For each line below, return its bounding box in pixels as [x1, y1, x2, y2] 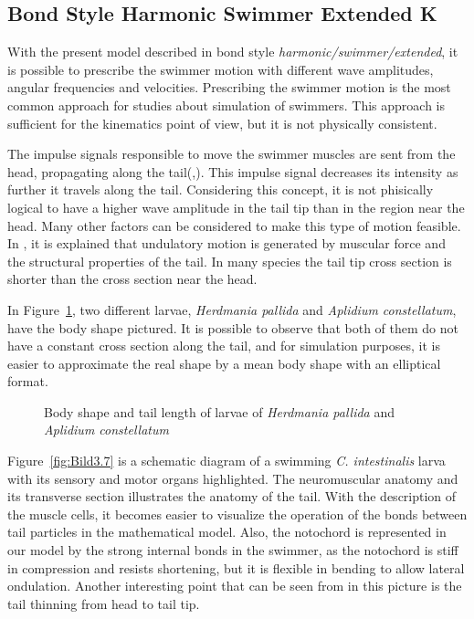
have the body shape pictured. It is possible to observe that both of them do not [7, 318, 458, 337]
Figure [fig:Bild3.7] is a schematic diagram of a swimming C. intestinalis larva [7, 451, 446, 470]
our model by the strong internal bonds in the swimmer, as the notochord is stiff [7, 540, 458, 560]
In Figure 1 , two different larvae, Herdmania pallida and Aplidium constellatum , [7, 299, 457, 319]
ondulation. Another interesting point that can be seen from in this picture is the [7, 576, 462, 595]
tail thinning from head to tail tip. [7, 593, 200, 613]
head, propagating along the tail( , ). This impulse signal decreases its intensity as [7, 162, 458, 181]
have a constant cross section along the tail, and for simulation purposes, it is [7, 336, 440, 355]
